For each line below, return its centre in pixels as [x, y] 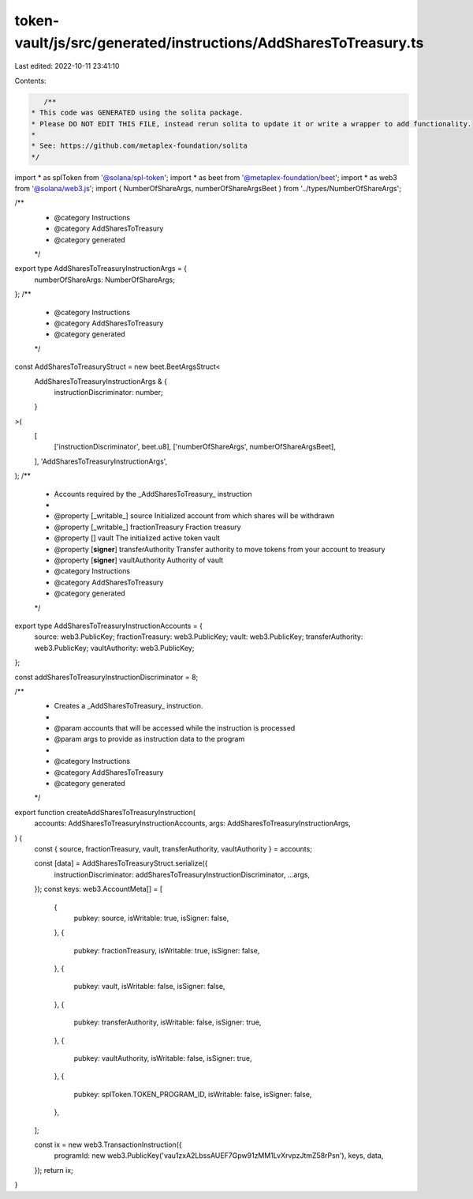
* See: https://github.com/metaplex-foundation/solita [139, 146]
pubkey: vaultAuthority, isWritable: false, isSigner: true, [163, 1058]
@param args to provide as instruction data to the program [149, 739]
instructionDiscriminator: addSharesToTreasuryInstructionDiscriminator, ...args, [182, 874]
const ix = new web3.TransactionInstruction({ [108, 1144]
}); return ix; [54, 1170]
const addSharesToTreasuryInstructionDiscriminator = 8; [106, 677]
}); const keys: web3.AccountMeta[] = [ [99, 889]
